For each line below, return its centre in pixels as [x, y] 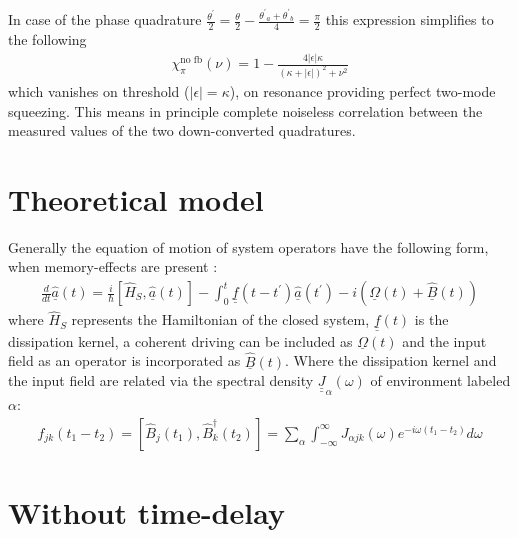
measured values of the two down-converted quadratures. [182, 130]
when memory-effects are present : [113, 266]
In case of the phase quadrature [105, 19]
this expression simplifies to [409, 19]
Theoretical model [136, 198]
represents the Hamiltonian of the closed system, [220, 319]
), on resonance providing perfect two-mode [362, 90]
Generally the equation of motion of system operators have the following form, [248, 246]
